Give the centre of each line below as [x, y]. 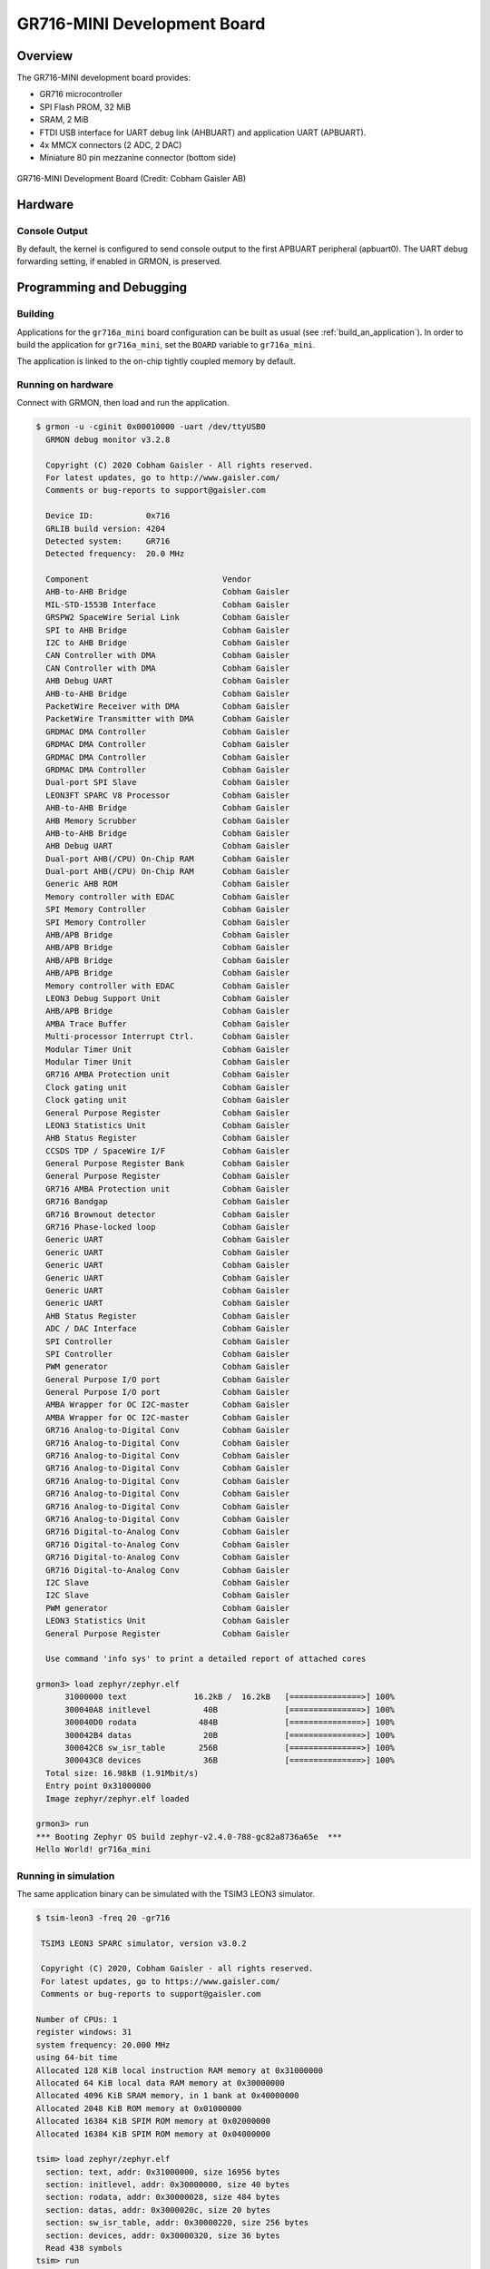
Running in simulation [66, 1876]
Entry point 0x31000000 [98, 1786]
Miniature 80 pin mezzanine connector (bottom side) [138, 158]
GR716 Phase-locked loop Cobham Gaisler [168, 1227]
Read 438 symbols [84, 2248]
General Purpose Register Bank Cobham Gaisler [168, 1164]
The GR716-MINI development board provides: [103, 78]
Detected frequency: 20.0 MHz [115, 554]
